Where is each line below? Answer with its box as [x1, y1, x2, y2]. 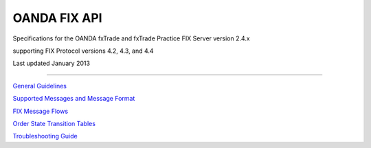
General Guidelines [12, 82, 67, 90]
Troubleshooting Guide [12, 132, 78, 140]
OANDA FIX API [12, 10, 102, 25]
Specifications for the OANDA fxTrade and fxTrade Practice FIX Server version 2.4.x [12, 34, 250, 42]
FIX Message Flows [12, 107, 69, 115]
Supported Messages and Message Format [12, 95, 135, 103]
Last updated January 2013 [12, 59, 91, 68]
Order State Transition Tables [12, 119, 96, 127]
